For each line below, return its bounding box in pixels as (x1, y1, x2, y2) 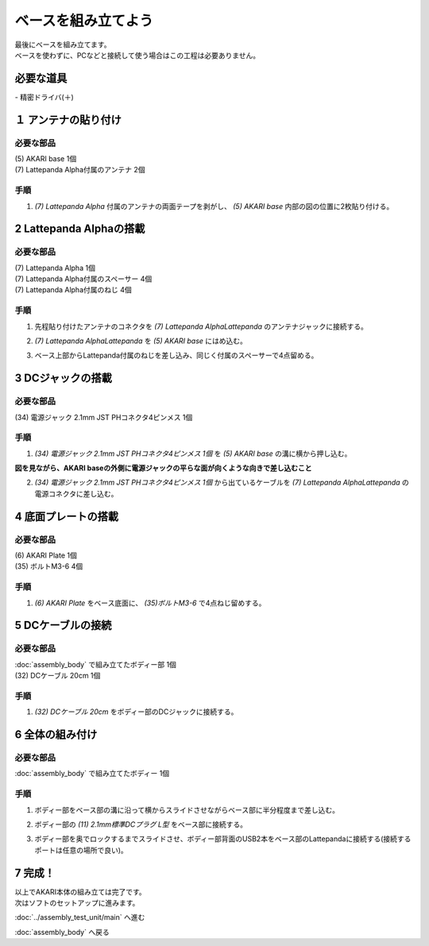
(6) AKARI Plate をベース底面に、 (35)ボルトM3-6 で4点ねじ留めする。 (34, 598, 266, 608)
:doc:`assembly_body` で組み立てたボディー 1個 (14, 769, 170, 778)
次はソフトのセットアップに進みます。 (14, 898, 140, 907)
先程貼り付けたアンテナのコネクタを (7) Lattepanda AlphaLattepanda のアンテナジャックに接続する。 (34, 322, 369, 331)
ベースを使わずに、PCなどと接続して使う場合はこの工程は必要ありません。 (14, 50, 261, 60)
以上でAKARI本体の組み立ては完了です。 (14, 886, 146, 897)
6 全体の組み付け (14, 728, 98, 742)
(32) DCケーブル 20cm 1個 (14, 671, 101, 681)
